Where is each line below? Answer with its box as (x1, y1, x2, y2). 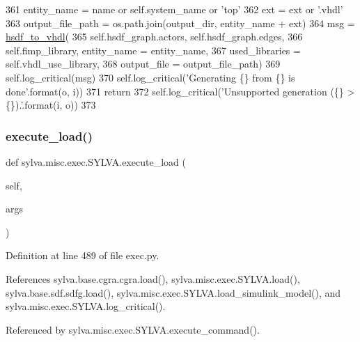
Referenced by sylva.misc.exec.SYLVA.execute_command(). (6, 322, 260, 336)
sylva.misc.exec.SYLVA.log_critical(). (6, 299, 166, 313)
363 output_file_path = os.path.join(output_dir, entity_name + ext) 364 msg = (6, 15, 355, 30)
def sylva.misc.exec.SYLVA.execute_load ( (6, 154, 186, 169)
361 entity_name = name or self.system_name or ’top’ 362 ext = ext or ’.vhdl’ (6, 2, 343, 16)
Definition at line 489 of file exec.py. (6, 248, 159, 263)
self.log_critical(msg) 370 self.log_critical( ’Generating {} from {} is (6, 70, 295, 84)
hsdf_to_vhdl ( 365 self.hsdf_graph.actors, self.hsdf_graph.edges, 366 (6, 29, 303, 44)
